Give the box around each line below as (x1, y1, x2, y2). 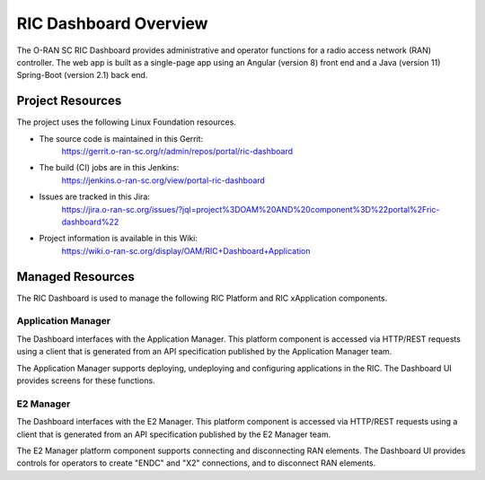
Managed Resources (16, 269, 135, 284)
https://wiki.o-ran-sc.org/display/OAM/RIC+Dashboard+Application (61, 245, 311, 256)
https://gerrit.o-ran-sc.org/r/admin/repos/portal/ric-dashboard (61, 146, 294, 157)
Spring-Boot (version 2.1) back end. (16, 70, 148, 81)
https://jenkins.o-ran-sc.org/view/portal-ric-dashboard (61, 175, 265, 186)
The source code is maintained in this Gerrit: (39, 133, 204, 144)
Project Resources (16, 93, 122, 109)
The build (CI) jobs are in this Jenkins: (39, 162, 180, 173)
